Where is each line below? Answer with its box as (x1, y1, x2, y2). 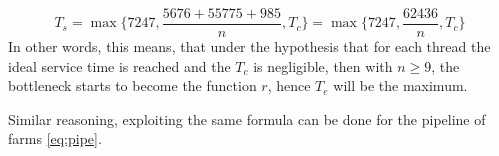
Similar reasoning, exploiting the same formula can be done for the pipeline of (8, 108, 486, 129)
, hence (267, 75, 311, 96)
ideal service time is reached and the (8, 55, 231, 76)
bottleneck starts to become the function (8, 75, 257, 96)
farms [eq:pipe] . (8, 128, 102, 149)
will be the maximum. (333, 75, 468, 96)
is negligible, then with (253, 55, 393, 76)
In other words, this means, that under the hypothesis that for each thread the (8, 36, 491, 57)
